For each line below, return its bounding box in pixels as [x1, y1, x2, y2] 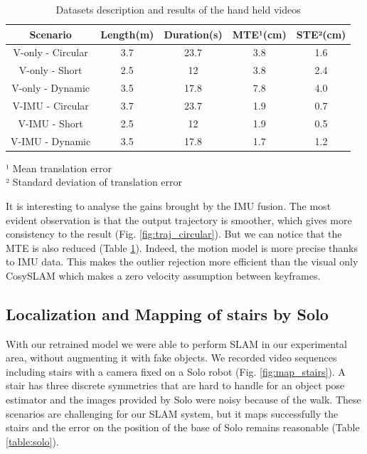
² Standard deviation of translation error [6, 174, 183, 189]
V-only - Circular [13, 45, 88, 60]
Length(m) [100, 26, 154, 41]
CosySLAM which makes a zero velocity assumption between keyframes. [6, 268, 321, 283]
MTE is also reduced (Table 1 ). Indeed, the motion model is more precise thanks [6, 240, 358, 255]
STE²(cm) [296, 26, 346, 41]
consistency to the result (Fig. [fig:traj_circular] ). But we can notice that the [6, 226, 342, 241]
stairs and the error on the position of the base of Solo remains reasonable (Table [6, 420, 360, 435]
